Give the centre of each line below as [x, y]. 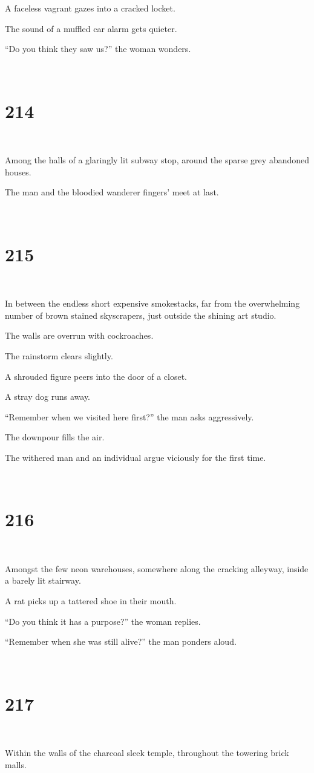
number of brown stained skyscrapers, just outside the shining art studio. [141, 315]
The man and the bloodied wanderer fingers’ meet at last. [112, 192]
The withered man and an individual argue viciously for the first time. [136, 457]
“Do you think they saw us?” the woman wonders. [98, 49]
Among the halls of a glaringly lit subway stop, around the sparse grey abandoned [157, 160]
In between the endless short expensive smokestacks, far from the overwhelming [152, 303]
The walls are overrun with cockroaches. [79, 335]
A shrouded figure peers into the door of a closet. [96, 376]
